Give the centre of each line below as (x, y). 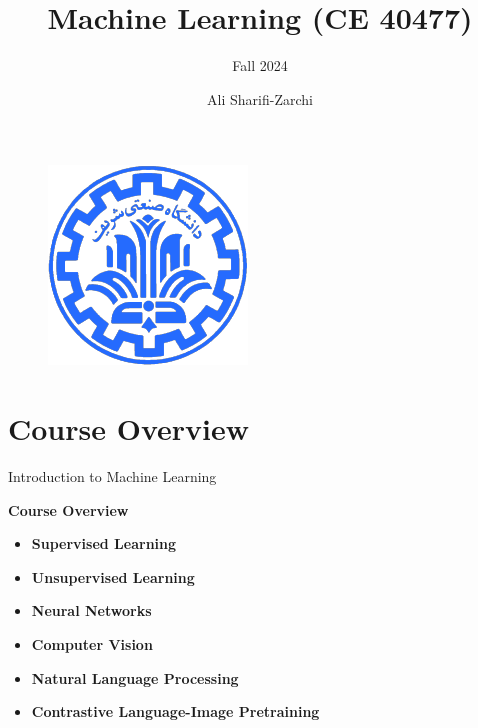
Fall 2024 (260, 65)
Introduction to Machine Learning (112, 476)
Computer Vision (92, 644)
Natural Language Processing (135, 677)
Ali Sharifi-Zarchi (260, 98)
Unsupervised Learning (113, 576)
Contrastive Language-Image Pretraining (175, 711)
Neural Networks (91, 610)
